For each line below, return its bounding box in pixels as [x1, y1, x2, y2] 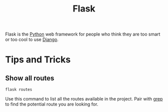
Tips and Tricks [5, 54, 71, 65]
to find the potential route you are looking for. [5, 101, 98, 107]
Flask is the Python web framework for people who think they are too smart [5, 31, 160, 37]
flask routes [5, 87, 32, 92]
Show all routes [5, 73, 54, 82]
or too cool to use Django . [5, 36, 59, 42]
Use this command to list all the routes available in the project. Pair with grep [5, 96, 163, 102]
